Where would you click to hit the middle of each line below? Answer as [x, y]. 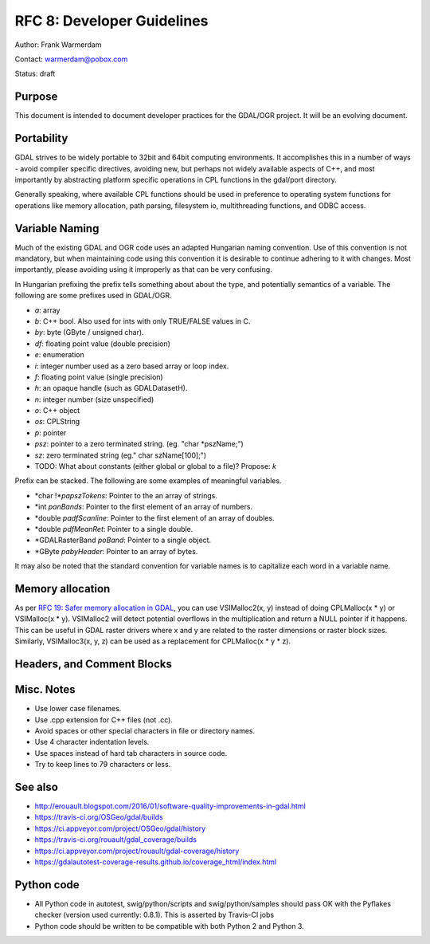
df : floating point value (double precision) [103, 344]
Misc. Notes [45, 690]
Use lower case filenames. [78, 709]
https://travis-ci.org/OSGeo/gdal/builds [99, 817]
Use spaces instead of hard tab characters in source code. [131, 753]
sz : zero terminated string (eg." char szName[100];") [121, 455]
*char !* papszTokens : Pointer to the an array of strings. [126, 495]
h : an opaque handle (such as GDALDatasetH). [111, 388]
